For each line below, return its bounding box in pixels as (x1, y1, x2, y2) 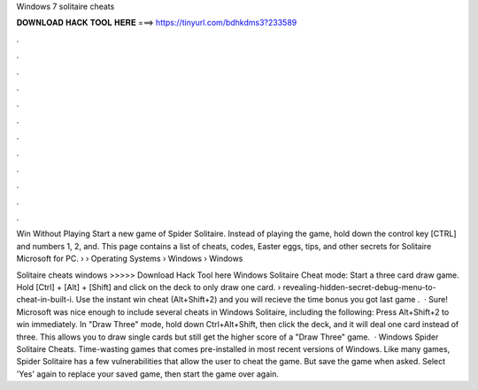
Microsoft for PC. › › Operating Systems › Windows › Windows (16, 253, 243, 264)
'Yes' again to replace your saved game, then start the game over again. (16, 368, 279, 379)
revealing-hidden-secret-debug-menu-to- (282, 282, 437, 293)
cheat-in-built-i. (16, 294, 74, 305)
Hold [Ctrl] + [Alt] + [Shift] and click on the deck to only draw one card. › (16, 282, 281, 293)
